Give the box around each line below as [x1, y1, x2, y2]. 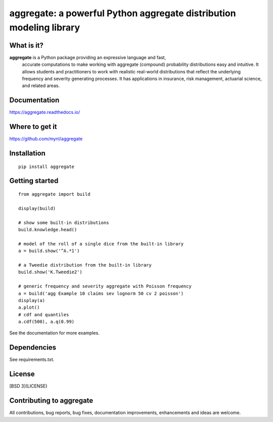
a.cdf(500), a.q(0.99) [18, 319, 75, 325]
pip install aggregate [18, 163, 75, 170]
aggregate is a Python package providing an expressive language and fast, [9, 54, 166, 60]
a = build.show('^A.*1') [18, 248, 80, 254]
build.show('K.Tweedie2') [18, 269, 83, 275]
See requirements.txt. [9, 357, 55, 363]
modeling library [9, 22, 80, 33]
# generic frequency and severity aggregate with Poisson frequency [18, 283, 192, 289]
